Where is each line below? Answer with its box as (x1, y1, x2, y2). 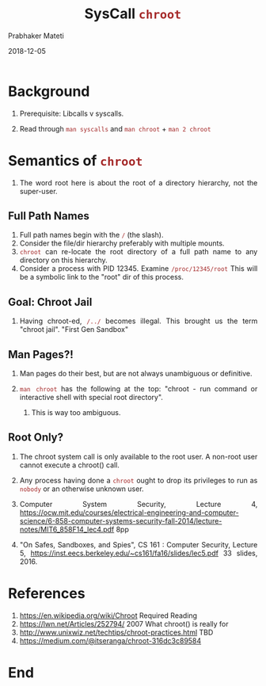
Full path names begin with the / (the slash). (19, 231, 164, 240)
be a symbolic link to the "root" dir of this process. (19, 272, 184, 282)
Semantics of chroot (8, 151, 143, 170)
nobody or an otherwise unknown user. (19, 484, 145, 494)
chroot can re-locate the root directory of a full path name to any (19, 247, 258, 257)
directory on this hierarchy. (19, 255, 108, 265)
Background (8, 82, 90, 100)
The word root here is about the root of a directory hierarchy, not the (19, 177, 258, 187)
